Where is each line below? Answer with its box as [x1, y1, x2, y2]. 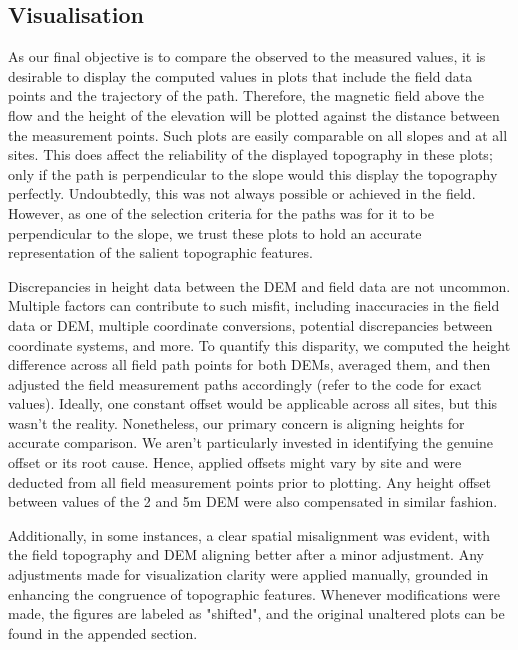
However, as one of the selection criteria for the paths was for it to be [8, 202, 434, 223]
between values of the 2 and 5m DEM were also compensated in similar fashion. [8, 491, 498, 512]
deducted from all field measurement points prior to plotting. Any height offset [8, 471, 492, 492]
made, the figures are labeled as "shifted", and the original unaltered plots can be [8, 603, 505, 624]
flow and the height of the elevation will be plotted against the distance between [8, 104, 500, 125]
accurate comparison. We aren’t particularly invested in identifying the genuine [8, 432, 493, 453]
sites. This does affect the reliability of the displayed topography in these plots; [8, 144, 493, 165]
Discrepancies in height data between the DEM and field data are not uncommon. [8, 275, 511, 296]
